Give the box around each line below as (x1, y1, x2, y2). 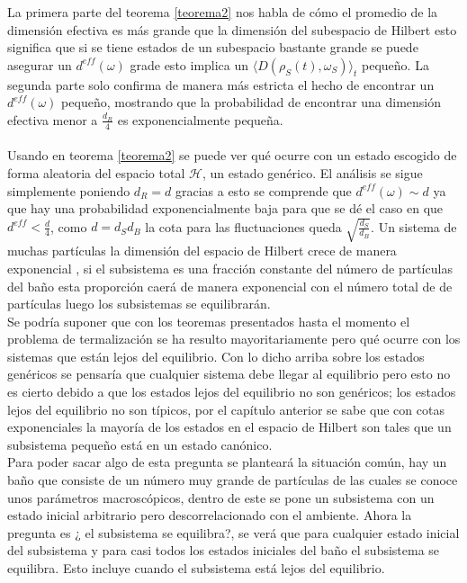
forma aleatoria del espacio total (7, 163, 185, 182)
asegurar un (7, 55, 72, 74)
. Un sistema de (371, 217, 457, 236)
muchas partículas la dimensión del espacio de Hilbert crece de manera (7, 241, 397, 260)
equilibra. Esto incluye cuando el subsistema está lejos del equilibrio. (7, 559, 385, 577)
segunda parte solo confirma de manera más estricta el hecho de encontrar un (7, 75, 435, 94)
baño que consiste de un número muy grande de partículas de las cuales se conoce (7, 471, 458, 489)
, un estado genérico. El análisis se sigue (202, 163, 423, 182)
